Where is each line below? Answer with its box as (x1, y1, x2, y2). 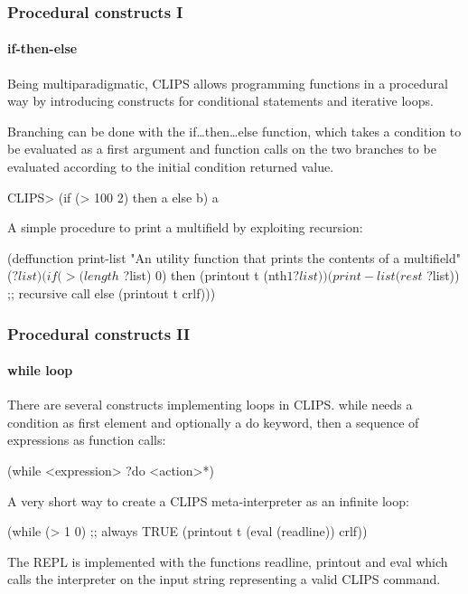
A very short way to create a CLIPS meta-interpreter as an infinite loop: (7, 491, 409, 510)
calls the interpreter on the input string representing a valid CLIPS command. (7, 570, 441, 589)
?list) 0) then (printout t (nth (123, 266, 287, 285)
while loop (7, 361, 73, 380)
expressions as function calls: (7, 430, 166, 449)
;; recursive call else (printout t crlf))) (7, 283, 216, 302)
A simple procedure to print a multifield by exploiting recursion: (7, 218, 363, 237)
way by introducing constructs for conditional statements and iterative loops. (7, 91, 434, 110)
